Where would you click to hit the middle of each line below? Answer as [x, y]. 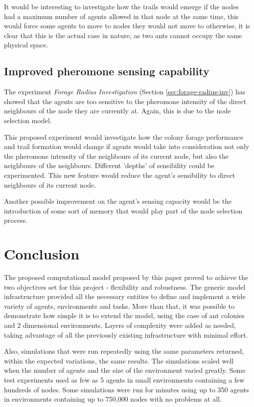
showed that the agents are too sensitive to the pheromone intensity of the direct [125, 101]
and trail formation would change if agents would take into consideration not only [127, 146]
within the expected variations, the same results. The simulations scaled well [119, 360]
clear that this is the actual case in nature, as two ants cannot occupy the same [123, 35]
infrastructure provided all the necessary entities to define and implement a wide [125, 296]
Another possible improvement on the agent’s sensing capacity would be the [118, 201]
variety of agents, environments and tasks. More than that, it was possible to [119, 306]
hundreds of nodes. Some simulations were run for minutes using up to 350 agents [127, 389]
